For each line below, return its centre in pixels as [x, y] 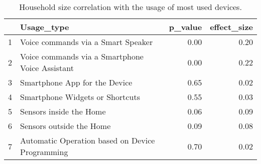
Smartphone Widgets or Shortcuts [80, 97]
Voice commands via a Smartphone [82, 56]
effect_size [231, 27]
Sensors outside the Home [66, 126]
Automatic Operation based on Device [88, 140]
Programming [44, 152]
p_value [185, 27]
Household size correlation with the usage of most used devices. [130, 7]
